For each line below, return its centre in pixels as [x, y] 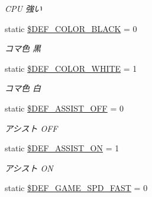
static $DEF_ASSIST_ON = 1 [62, 148]
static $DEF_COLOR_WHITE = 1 [71, 68]
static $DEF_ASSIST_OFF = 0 [64, 108]
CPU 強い [23, 8]
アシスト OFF [31, 128]
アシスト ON [29, 168]
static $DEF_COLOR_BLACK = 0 [71, 28]
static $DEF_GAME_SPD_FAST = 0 [76, 188]
